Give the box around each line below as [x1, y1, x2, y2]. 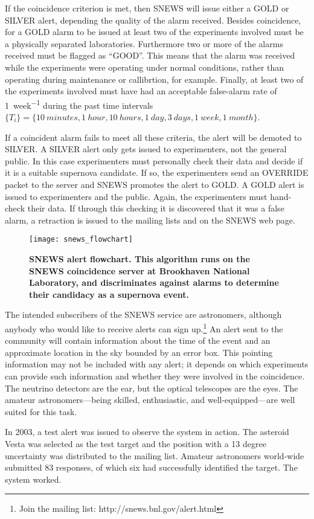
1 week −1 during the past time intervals [5, 97, 153, 111]
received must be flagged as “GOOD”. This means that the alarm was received [5, 49, 295, 62]
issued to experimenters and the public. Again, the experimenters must [5, 190, 268, 202]
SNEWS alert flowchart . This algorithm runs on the [29, 253, 250, 265]
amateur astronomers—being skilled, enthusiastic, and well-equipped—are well [5, 393, 295, 406]
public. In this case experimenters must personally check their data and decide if [5, 154, 303, 167]
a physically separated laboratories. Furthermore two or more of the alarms [5, 37, 283, 50]
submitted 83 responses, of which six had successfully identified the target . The [5, 461, 298, 474]
